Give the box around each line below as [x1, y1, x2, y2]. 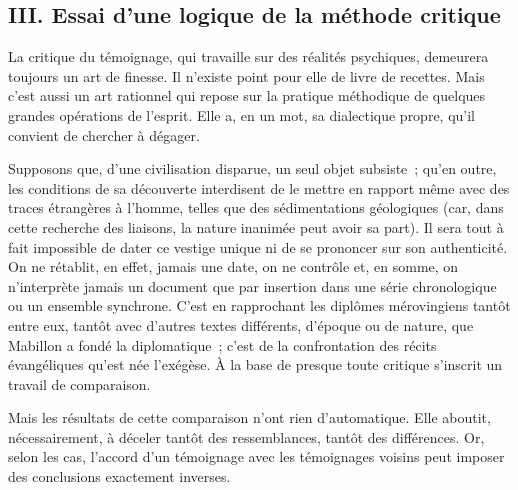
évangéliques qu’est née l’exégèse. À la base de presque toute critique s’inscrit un [8, 354, 503, 375]
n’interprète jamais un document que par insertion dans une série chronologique [8, 275, 497, 296]
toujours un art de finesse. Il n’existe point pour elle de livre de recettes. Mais [8, 65, 485, 86]
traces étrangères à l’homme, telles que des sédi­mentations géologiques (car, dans [8, 197, 504, 218]
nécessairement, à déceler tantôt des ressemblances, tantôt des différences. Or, [8, 426, 485, 447]
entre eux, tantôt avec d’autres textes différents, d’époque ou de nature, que [8, 314, 474, 335]
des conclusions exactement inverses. [8, 466, 231, 487]
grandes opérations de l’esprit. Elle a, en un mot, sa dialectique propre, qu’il [8, 104, 476, 125]
